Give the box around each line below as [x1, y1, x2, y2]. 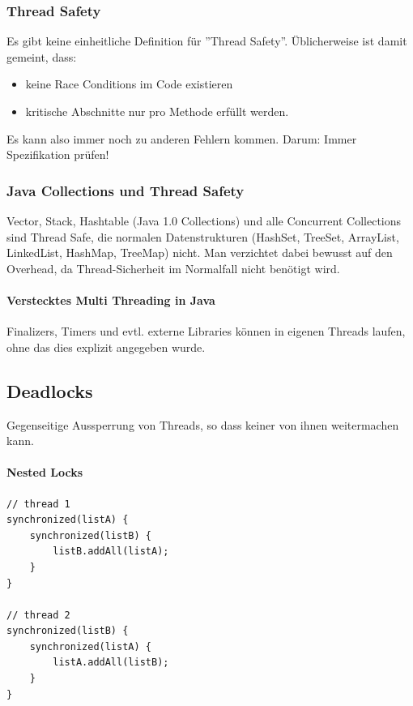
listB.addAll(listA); [53, 546, 169, 558]
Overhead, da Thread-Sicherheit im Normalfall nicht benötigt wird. [6, 259, 340, 276]
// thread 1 [6, 498, 70, 510]
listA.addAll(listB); [53, 657, 169, 669]
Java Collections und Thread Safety [6, 180, 245, 200]
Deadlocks [6, 378, 93, 403]
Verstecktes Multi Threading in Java [6, 291, 215, 308]
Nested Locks [6, 464, 83, 481]
